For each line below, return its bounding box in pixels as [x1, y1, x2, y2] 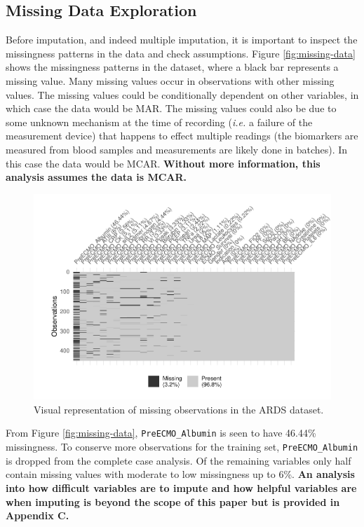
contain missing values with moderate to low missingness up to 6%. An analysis [6, 467, 355, 481]
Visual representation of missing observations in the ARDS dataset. [34, 402, 324, 416]
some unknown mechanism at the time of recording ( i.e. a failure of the [6, 114, 313, 129]
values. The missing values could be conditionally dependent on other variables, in [6, 87, 359, 102]
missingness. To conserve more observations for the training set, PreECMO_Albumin [6, 439, 358, 454]
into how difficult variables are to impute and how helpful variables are [6, 480, 357, 495]
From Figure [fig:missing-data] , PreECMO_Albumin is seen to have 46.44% [6, 425, 316, 440]
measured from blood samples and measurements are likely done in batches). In [6, 142, 348, 156]
